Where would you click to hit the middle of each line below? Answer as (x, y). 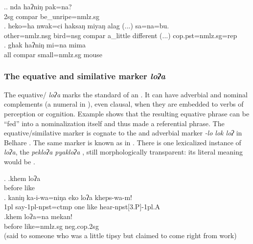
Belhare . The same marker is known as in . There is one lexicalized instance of (123, 142)
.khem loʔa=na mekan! (38, 216)
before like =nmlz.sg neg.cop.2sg (51, 226)
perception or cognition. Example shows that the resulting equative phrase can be (127, 113)
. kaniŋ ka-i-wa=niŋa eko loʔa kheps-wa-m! (68, 197)
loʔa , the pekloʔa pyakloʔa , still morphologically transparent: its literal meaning (124, 152)
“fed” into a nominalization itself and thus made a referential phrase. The (114, 123)
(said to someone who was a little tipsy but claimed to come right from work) (120, 235)
